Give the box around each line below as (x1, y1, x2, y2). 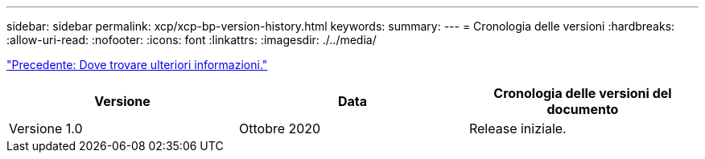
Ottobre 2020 (238, 120, 321, 137)
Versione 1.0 (9, 120, 83, 137)
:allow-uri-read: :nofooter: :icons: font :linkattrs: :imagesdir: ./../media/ (6, 33, 377, 47)
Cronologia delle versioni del (493, 85, 672, 101)
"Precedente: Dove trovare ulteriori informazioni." (6, 58, 268, 71)
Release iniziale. (468, 120, 567, 137)
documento (546, 101, 619, 117)
